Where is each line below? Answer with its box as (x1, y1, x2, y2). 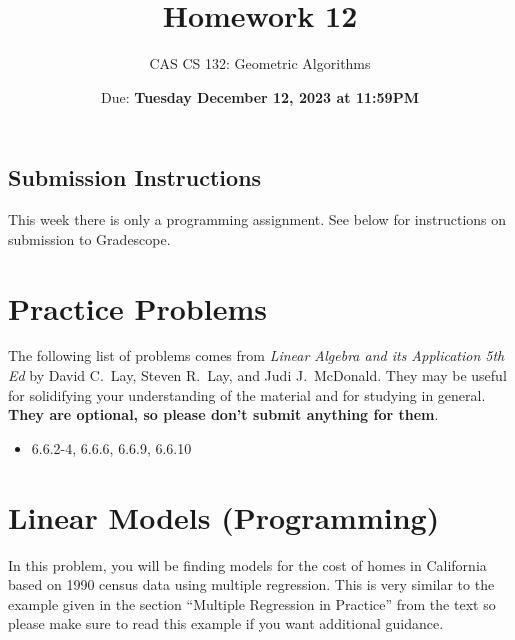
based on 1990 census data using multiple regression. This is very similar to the (8, 574, 495, 595)
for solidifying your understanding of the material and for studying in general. (8, 384, 486, 405)
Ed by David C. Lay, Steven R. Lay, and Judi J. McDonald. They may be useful (8, 365, 507, 386)
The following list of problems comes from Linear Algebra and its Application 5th (8, 345, 505, 366)
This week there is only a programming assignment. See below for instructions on (8, 209, 507, 230)
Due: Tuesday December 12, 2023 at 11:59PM (101, 86, 419, 107)
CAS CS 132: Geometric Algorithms (149, 53, 371, 74)
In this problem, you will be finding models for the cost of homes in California (8, 554, 487, 575)
